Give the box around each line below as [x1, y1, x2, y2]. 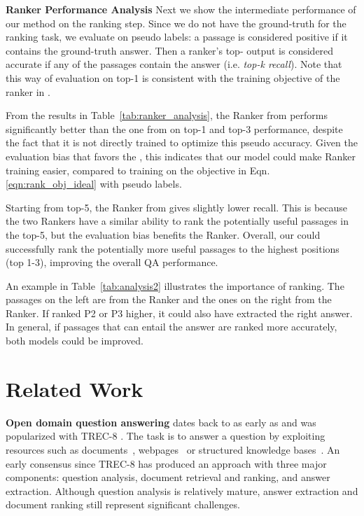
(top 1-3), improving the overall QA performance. [6, 255, 218, 270]
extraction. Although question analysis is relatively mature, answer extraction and [6, 483, 358, 498]
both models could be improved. [6, 333, 143, 348]
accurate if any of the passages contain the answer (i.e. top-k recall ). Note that [6, 57, 342, 71]
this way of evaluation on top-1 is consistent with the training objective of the [6, 70, 340, 85]
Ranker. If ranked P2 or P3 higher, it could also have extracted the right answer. [6, 305, 353, 320]
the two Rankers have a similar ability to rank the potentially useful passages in [6, 214, 349, 228]
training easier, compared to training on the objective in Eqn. [6, 162, 270, 177]
